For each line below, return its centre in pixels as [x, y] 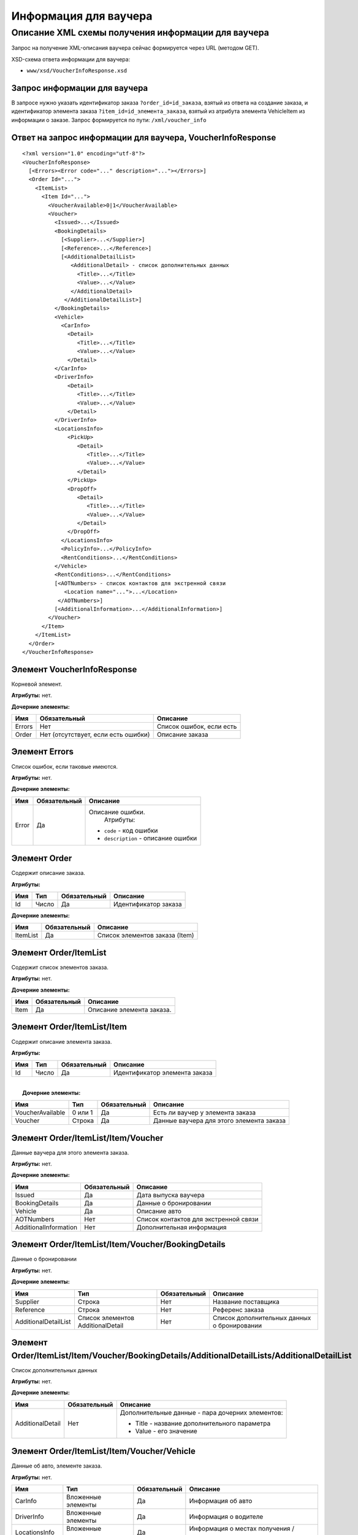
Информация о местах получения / [242, 1529]
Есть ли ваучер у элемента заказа [204, 1113]
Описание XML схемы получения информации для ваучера [140, 33]
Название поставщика [246, 1302]
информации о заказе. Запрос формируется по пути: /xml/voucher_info [109, 120]
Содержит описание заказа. [48, 873]
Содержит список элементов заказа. [60, 967]
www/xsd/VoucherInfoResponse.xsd [77, 71]
